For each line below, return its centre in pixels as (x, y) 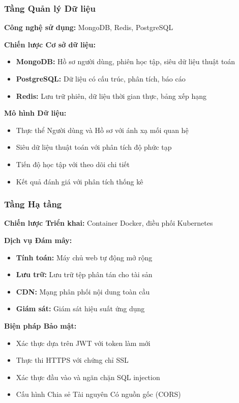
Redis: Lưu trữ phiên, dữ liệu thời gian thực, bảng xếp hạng (111, 96)
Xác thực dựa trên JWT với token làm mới (83, 343)
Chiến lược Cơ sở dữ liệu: (50, 44)
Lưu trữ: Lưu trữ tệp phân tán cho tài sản (84, 274)
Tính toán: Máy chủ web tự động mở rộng (84, 257)
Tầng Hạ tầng (33, 204)
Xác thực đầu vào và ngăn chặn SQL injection (88, 377)
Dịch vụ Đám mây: (38, 240)
